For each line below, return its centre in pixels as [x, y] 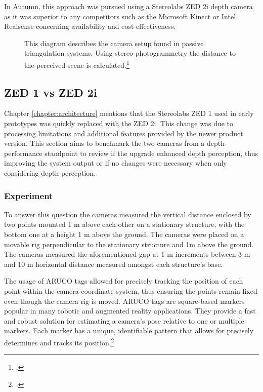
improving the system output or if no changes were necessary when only [116, 163]
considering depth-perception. [50, 172]
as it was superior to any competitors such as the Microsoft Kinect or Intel [120, 16]
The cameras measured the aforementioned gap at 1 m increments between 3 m [127, 254]
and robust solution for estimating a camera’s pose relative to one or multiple [124, 320]
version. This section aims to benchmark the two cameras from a [104, 143]
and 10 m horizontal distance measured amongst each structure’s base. [114, 264]
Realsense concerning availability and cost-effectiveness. [90, 26]
